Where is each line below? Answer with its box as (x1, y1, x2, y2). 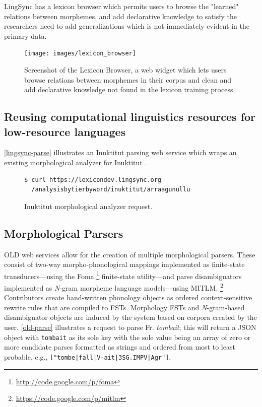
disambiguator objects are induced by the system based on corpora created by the (4, 312, 257, 322)
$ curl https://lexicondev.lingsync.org (24, 176, 162, 183)
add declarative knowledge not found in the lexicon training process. (24, 84, 235, 95)
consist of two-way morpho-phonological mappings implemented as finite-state (4, 259, 245, 269)
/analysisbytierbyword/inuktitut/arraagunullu (31, 186, 190, 193)
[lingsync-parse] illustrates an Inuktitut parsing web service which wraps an (4, 147, 237, 158)
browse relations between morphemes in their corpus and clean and (24, 74, 232, 85)
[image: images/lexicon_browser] (24, 50, 136, 57)
